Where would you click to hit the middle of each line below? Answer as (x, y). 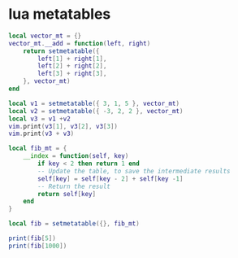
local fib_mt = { (38, 149)
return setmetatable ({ (61, 51)
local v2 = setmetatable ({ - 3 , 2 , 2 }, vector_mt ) (96, 111)
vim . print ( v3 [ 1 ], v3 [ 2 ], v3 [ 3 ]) (63, 126)
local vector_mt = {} (45, 36)
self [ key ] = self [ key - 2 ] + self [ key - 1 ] (110, 179)
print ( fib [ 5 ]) (32, 238)
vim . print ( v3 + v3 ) (41, 134)
